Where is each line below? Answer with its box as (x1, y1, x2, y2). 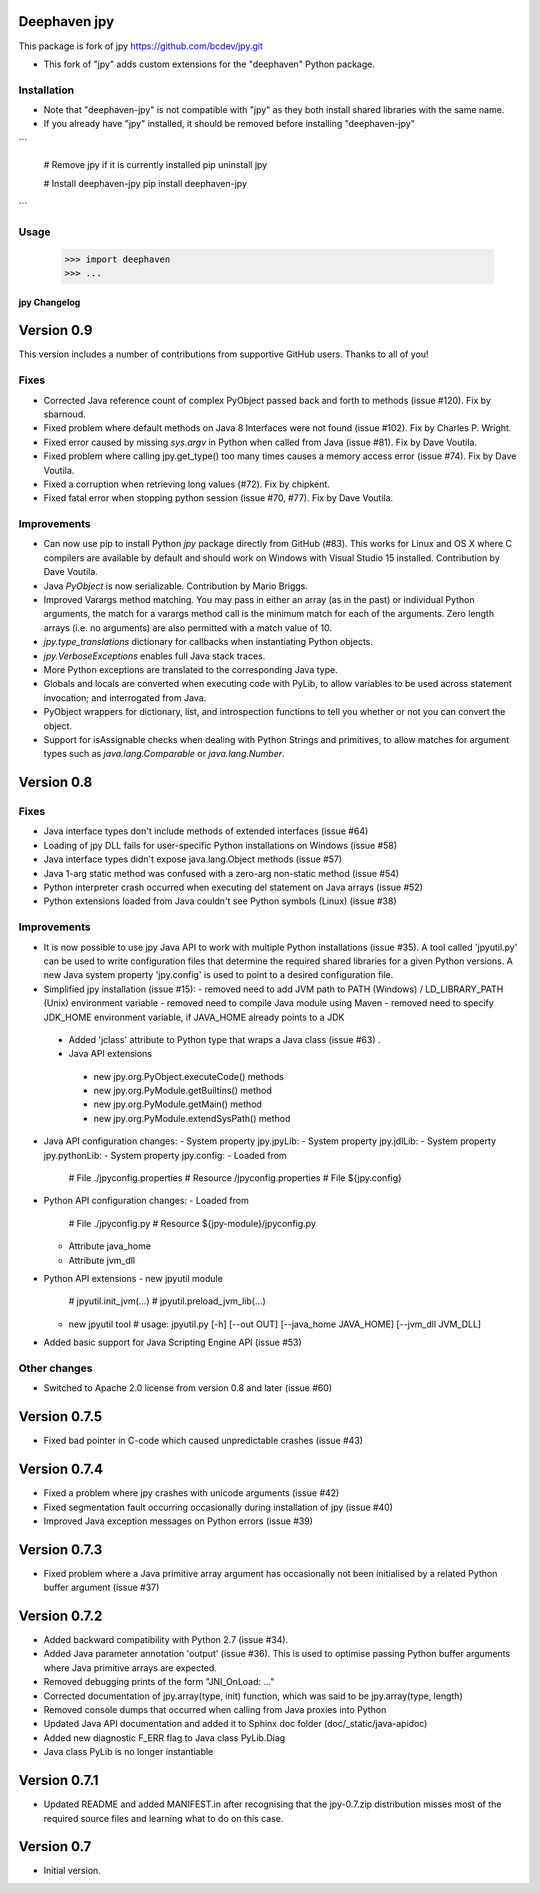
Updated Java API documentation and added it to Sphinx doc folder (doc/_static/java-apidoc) (43, 1718, 428, 1730)
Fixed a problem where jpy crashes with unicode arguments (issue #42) (43, 1487, 340, 1499)
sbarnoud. (43, 408, 86, 420)
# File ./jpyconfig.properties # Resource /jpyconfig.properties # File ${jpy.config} (68, 1172, 402, 1184)
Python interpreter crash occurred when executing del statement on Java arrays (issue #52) (43, 881, 424, 894)
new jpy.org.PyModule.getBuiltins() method (93, 1085, 272, 1097)
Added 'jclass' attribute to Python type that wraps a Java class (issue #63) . (68, 1033, 381, 1045)
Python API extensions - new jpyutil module (43, 1272, 224, 1284)
